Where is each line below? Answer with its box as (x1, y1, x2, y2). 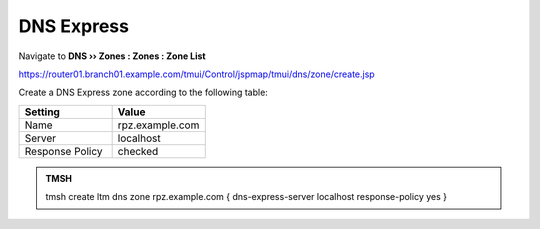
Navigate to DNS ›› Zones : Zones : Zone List (18, 50, 206, 62)
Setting (24, 105, 60, 119)
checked (117, 144, 159, 158)
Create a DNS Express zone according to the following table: (18, 86, 269, 99)
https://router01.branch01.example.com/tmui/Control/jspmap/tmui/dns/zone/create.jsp (18, 68, 375, 80)
